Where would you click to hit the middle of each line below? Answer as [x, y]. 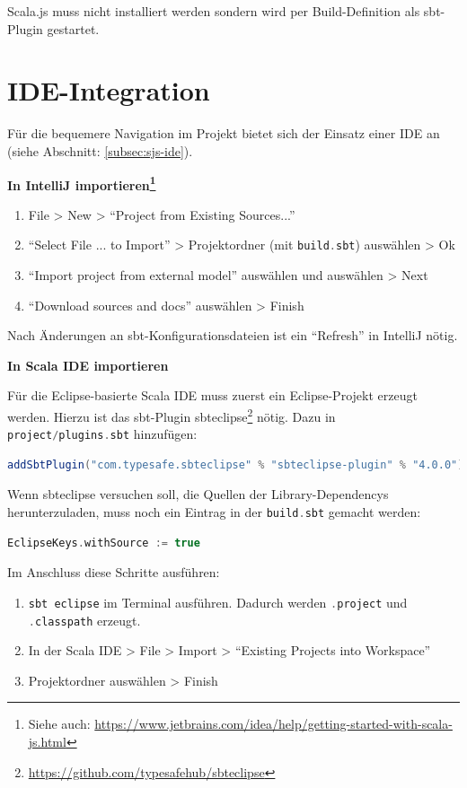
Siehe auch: [59, 724]
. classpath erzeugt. [84, 620]
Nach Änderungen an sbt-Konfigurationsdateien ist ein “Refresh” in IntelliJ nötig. [233, 335]
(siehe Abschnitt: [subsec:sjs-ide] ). [100, 150]
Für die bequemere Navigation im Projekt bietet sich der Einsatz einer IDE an [224, 133]
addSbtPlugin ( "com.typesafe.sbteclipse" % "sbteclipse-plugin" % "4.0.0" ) [236, 464]
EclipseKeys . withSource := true [104, 543]
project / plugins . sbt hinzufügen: [102, 434]
